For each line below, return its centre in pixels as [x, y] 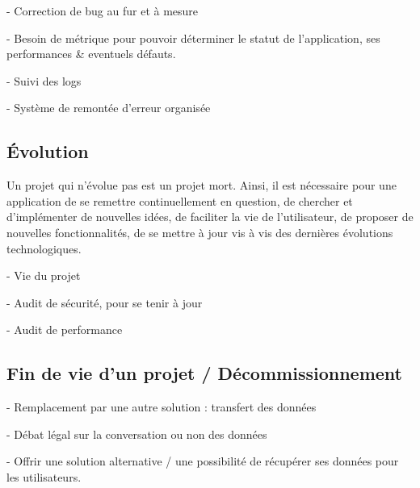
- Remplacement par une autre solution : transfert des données [162, 407]
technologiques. [44, 248]
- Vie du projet [44, 275]
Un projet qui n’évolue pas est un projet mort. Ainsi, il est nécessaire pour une [202, 185]
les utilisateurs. [44, 476]
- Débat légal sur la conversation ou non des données [137, 434]
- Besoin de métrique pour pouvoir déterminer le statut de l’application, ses [193, 38]
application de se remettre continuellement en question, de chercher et [180, 200]
